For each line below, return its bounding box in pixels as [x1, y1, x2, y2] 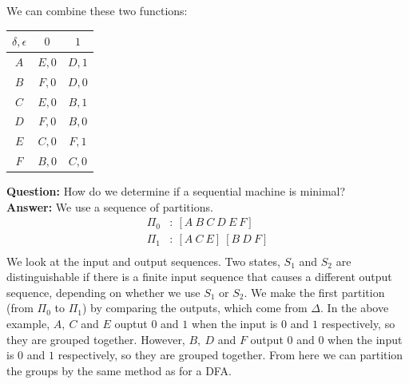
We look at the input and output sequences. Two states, [6, 252, 280, 269]
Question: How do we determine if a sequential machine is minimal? [6, 183, 346, 200]
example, [6, 315, 50, 331]
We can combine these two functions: [6, 2, 188, 18]
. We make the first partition [244, 283, 385, 300]
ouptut [114, 315, 148, 331]
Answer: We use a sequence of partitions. [6, 198, 213, 215]
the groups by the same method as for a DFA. [6, 362, 232, 378]
